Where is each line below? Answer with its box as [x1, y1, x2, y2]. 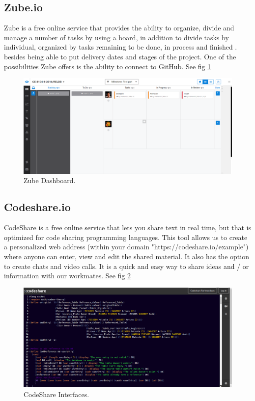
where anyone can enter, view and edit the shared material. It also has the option [4, 251, 249, 261]
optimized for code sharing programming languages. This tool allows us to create [4, 232, 248, 242]
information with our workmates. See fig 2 [4, 270, 131, 281]
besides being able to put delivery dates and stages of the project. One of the [4, 51, 236, 61]
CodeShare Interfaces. [24, 389, 89, 399]
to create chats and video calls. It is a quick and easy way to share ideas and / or [4, 261, 249, 271]
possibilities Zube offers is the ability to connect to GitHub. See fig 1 [4, 61, 211, 71]
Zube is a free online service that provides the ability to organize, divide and [4, 23, 234, 33]
